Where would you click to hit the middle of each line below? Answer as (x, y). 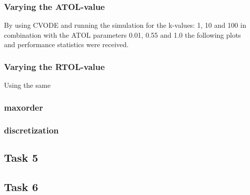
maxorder (24, 107)
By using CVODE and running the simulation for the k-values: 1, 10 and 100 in (125, 25)
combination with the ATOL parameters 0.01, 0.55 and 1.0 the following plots (123, 34)
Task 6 (21, 186)
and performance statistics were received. (66, 44)
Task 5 (21, 157)
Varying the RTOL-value (55, 66)
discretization (31, 130)
